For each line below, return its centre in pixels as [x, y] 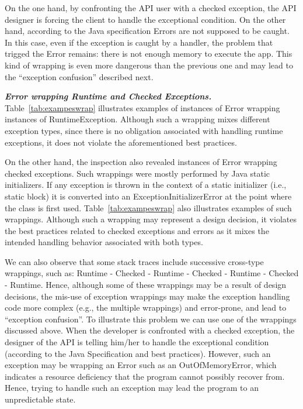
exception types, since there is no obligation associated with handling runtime [144, 130]
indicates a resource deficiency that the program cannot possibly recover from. [145, 376]
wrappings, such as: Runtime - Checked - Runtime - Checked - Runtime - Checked [152, 273]
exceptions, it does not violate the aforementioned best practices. [121, 142]
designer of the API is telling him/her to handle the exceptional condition [137, 342]
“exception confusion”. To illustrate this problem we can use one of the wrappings [151, 319]
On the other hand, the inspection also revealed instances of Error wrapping [141, 162]
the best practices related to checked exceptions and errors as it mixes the [137, 230]
